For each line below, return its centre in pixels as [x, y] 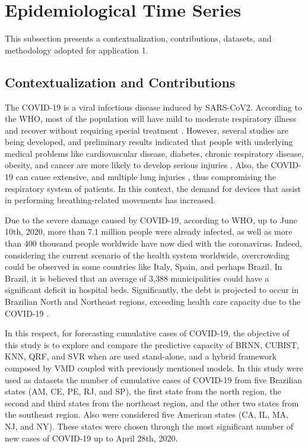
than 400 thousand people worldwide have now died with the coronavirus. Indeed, [153, 243]
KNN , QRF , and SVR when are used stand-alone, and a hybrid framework [141, 356]
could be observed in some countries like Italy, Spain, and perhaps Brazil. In [144, 266]
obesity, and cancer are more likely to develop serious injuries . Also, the [136, 165]
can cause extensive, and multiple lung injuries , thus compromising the [146, 177]
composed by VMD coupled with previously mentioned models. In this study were [154, 367]
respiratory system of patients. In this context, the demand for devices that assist [153, 188]
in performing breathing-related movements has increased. [110, 200]
